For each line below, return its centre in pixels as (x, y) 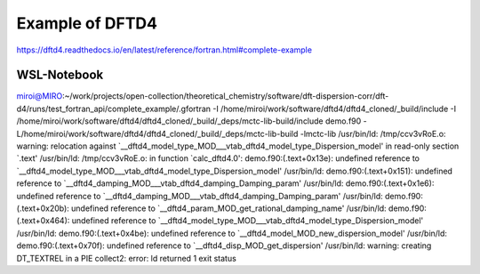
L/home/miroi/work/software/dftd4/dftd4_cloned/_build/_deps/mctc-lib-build (157, 133)
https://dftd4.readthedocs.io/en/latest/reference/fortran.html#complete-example (164, 50)
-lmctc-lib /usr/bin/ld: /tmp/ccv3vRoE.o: (373, 133)
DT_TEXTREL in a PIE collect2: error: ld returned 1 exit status (127, 258)
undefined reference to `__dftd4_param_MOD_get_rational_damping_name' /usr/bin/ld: (229, 208)
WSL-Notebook (60, 75)
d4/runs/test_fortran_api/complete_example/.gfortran (114, 109)
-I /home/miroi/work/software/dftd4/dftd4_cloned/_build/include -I (334, 109)
